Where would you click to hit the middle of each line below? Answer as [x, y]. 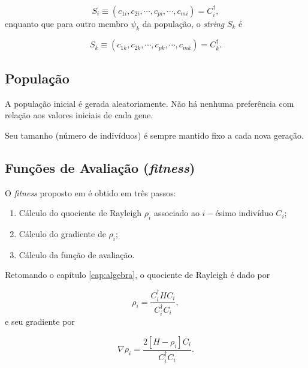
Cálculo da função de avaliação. [77, 254]
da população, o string [183, 23]
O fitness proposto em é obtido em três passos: [90, 192]
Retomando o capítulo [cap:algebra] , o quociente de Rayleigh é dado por [138, 275]
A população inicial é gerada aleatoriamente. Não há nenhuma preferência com [150, 103]
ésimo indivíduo [244, 213]
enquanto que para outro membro [67, 23]
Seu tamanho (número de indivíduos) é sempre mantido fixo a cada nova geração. [154, 135]
